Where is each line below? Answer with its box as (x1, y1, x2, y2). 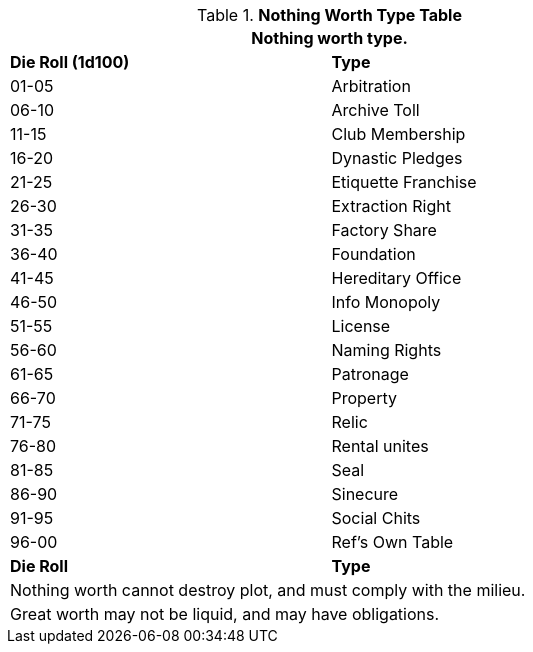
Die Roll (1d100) (10, 52, 130, 72)
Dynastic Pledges (331, 148, 463, 168)
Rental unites (331, 436, 429, 456)
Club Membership (331, 124, 466, 144)
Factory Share (331, 220, 437, 240)
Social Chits (331, 508, 421, 528)
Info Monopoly (331, 292, 441, 312)
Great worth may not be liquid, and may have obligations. (10, 604, 440, 624)
